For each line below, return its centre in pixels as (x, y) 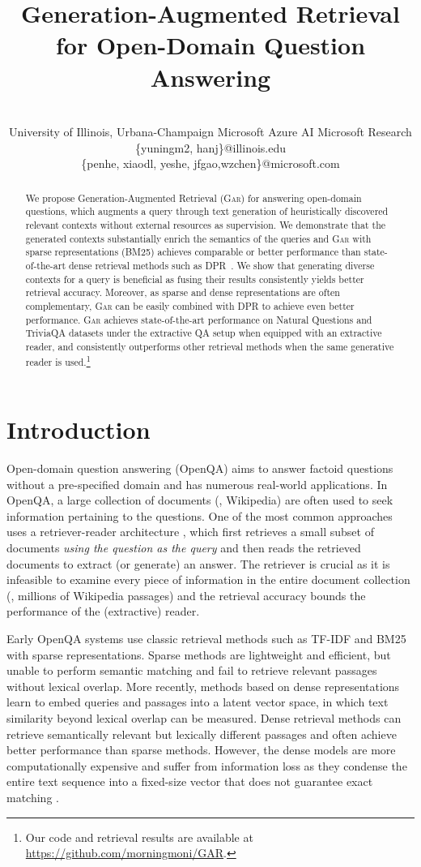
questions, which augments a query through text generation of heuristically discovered (207, 211)
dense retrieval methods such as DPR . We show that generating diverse (222, 265)
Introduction (79, 429)
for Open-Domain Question (210, 45)
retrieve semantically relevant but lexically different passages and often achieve (202, 734)
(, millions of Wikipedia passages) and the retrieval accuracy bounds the (186, 595)
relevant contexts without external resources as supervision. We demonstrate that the (206, 224)
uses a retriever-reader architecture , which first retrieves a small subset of (190, 532)
